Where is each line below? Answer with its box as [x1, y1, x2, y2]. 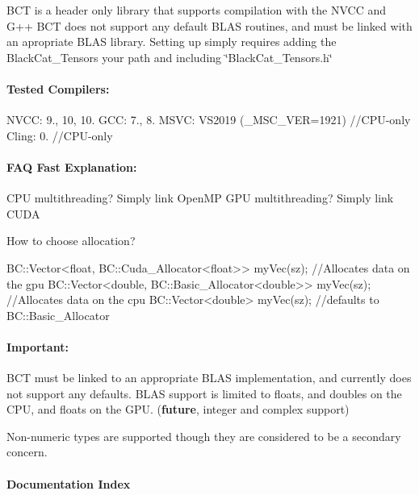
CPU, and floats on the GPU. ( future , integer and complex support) [6, 401, 350, 418]
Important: [6, 338, 69, 355]
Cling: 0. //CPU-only [6, 127, 113, 144]
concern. [6, 443, 48, 460]
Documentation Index [6, 475, 131, 492]
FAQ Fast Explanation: [6, 158, 137, 175]
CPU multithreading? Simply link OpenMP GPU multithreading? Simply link [6, 189, 394, 206]
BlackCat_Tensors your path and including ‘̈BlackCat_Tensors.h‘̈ [6, 48, 333, 65]
